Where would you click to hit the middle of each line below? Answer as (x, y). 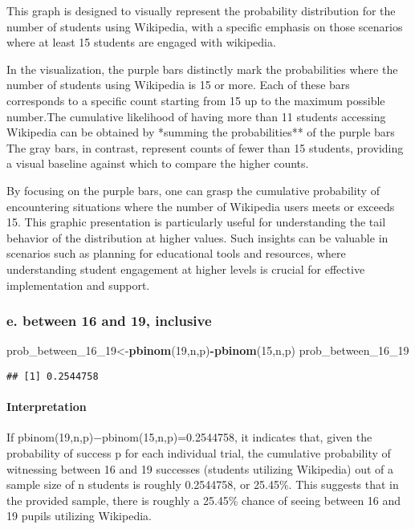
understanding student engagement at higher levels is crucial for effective (186, 269)
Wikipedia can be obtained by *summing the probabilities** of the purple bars (201, 132)
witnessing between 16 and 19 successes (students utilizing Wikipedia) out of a (200, 468)
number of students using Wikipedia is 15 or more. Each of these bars (178, 85)
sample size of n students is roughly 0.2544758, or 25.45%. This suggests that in (203, 484)
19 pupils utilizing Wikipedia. (79, 516)
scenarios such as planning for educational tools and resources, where (176, 253)
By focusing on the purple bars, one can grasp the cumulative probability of (193, 190)
